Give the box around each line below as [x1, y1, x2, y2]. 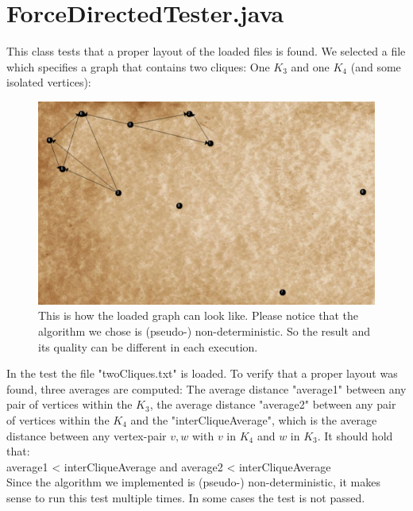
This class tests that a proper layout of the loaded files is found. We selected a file [6, 43, 406, 60]
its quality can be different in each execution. [38, 338, 258, 355]
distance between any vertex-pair [6, 427, 167, 444]
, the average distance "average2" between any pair [149, 396, 396, 413]
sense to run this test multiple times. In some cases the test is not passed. [6, 489, 365, 505]
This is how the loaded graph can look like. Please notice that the [38, 307, 358, 324]
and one [291, 58, 330, 75]
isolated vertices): [6, 74, 91, 90]
